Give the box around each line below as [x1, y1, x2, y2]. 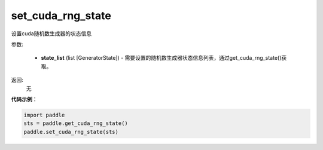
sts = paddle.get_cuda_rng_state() [23, 120, 128, 127]
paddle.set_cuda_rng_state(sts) [23, 128, 119, 135]
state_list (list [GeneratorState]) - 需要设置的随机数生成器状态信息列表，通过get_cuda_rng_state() [41, 54, 282, 62]
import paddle [23, 111, 65, 118]
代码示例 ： [11, 96, 38, 103]
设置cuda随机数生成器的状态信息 [11, 30, 92, 37]
